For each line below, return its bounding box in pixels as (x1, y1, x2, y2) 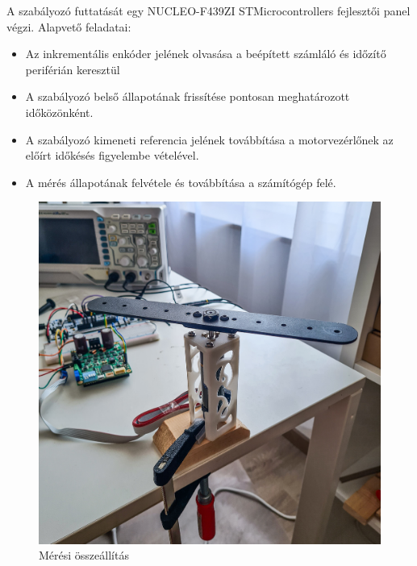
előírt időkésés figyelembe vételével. (25, 147, 199, 164)
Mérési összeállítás (39, 547, 129, 564)
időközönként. (25, 103, 94, 120)
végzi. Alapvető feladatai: (6, 18, 131, 35)
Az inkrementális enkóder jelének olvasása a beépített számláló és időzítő (25, 45, 386, 62)
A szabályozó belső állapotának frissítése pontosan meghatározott (25, 88, 350, 105)
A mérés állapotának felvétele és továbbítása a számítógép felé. (25, 173, 336, 190)
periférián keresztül (25, 60, 120, 77)
